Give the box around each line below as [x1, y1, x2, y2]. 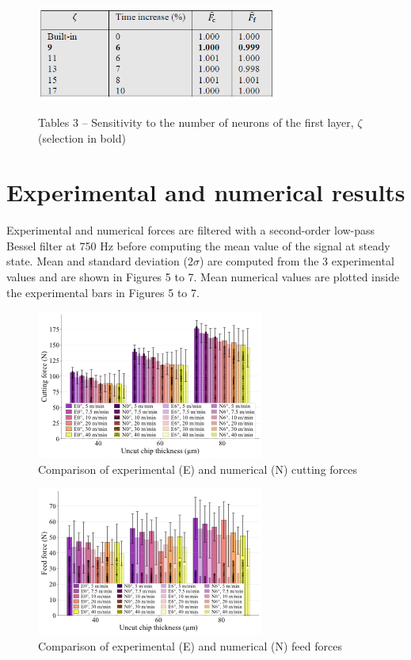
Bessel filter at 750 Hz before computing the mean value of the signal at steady [6, 237, 390, 254]
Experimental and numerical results [6, 176, 405, 208]
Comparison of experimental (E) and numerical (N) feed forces [38, 637, 342, 654]
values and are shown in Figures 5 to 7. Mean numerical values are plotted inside [6, 269, 400, 285]
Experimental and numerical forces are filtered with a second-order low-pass [6, 222, 375, 238]
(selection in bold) [38, 129, 126, 146]
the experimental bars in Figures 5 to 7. [6, 284, 200, 300]
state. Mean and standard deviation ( [6, 253, 188, 269]
